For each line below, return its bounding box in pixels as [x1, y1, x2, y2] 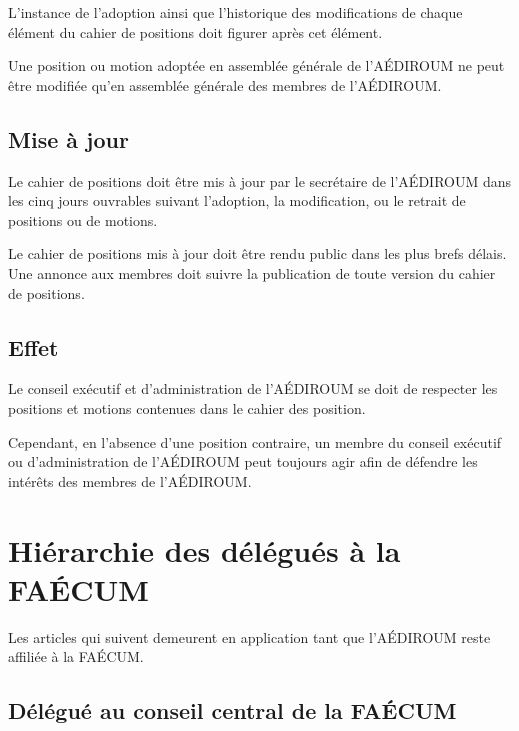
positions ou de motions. [8, 209, 158, 230]
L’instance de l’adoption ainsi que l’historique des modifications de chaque [8, 2, 463, 22]
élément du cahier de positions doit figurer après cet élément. [8, 21, 383, 42]
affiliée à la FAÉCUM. [8, 646, 144, 667]
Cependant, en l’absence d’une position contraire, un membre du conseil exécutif [8, 431, 502, 452]
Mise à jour [8, 123, 129, 154]
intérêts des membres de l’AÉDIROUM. [8, 470, 252, 491]
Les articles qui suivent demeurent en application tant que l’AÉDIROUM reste [8, 626, 491, 647]
